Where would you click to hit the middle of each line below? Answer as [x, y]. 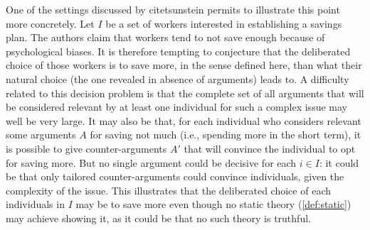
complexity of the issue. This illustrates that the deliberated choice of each [168, 190]
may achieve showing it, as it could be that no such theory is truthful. [158, 218]
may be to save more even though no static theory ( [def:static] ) [213, 204]
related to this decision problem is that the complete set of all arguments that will [185, 93]
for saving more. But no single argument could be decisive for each [151, 162]
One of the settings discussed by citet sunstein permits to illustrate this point [173, 9]
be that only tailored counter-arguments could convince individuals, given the [175, 176]
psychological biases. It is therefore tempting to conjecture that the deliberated [178, 51]
